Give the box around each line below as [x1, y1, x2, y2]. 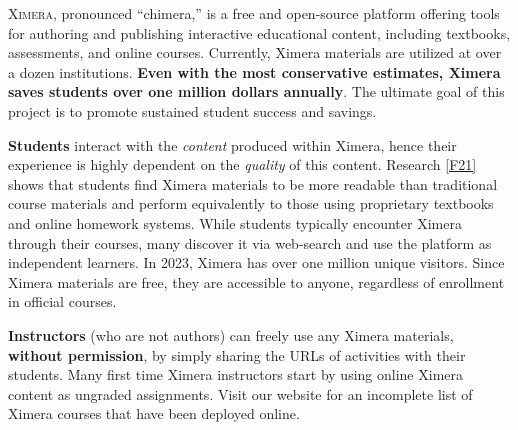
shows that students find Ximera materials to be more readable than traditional [8, 173, 498, 194]
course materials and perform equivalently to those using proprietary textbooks [8, 193, 494, 214]
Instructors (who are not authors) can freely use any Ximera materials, [8, 324, 454, 345]
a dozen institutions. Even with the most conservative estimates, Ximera [8, 61, 501, 82]
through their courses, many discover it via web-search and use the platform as [8, 232, 492, 253]
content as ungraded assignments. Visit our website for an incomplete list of [8, 383, 473, 404]
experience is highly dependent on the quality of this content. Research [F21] [8, 154, 477, 175]
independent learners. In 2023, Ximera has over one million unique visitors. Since [8, 252, 505, 273]
